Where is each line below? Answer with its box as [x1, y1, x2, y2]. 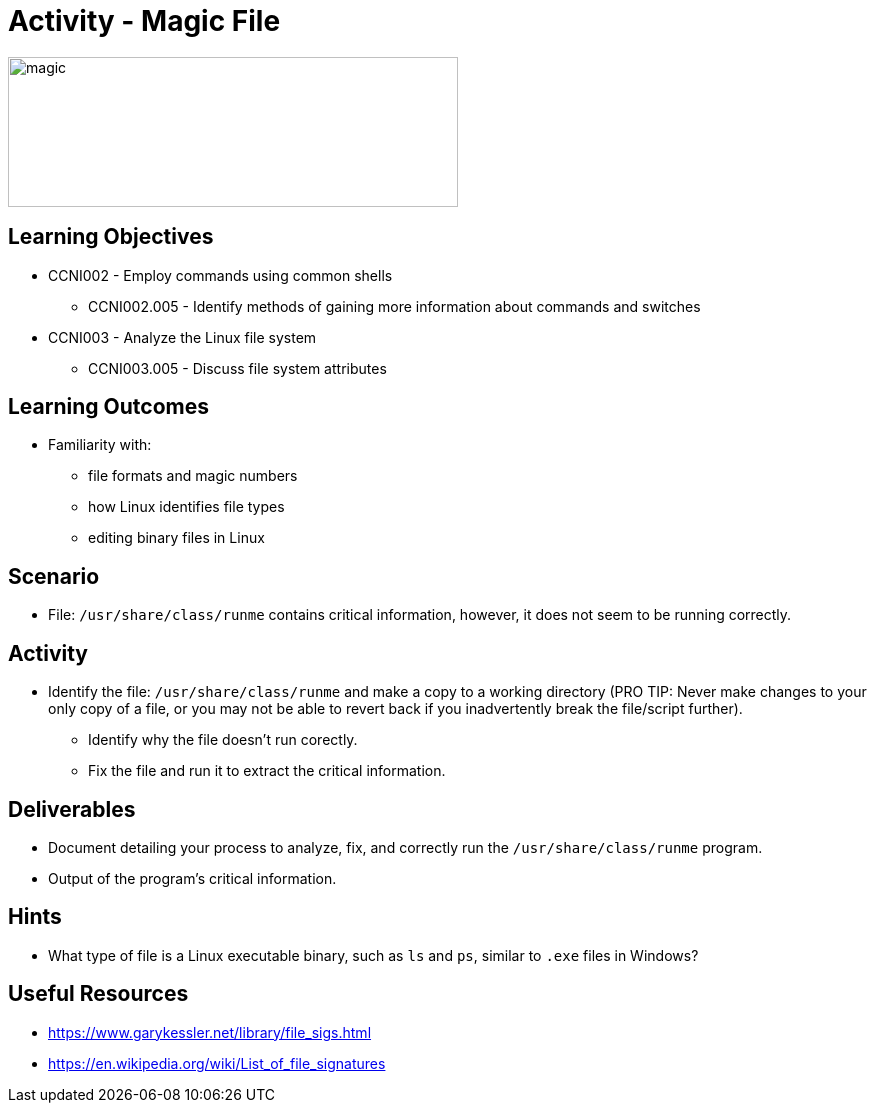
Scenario [8, 563, 100, 589]
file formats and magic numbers [88, 467, 298, 485]
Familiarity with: [48, 436, 152, 454]
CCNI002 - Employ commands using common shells [48, 266, 393, 284]
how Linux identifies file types [88, 498, 285, 516]
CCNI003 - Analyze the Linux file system [48, 328, 317, 346]
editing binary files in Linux [88, 529, 265, 547]
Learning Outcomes [8, 394, 209, 420]
